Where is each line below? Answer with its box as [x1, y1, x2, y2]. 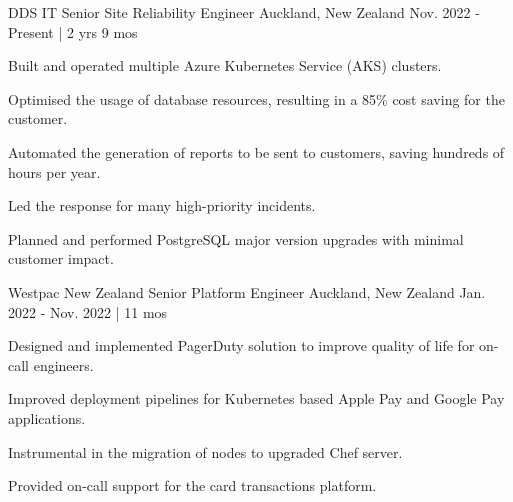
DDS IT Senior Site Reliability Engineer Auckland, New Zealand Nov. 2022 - [8, 2, 480, 22]
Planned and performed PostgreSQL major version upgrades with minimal [8, 228, 464, 249]
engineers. [33, 354, 94, 375]
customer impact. [8, 248, 114, 269]
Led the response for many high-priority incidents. [8, 195, 316, 216]
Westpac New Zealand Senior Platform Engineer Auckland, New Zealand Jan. [8, 281, 486, 302]
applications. [8, 407, 86, 428]
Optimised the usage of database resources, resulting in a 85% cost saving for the [8, 88, 505, 109]
